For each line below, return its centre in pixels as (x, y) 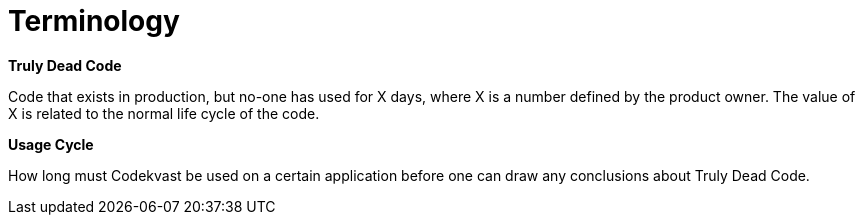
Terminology (94, 21)
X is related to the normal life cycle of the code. (164, 113)
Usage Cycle (51, 144)
